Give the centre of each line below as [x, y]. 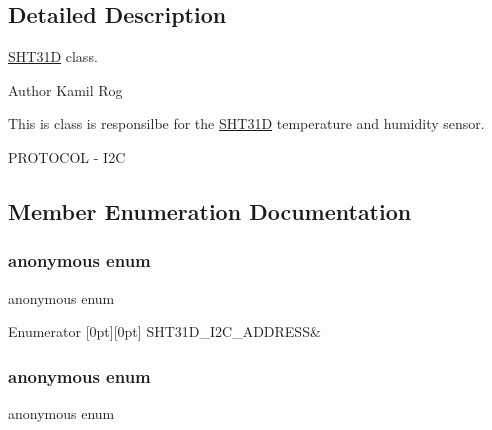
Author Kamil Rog [65, 89]
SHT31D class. [53, 56]
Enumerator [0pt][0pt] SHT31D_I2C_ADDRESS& [164, 331]
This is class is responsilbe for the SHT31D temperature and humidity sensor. [246, 123]
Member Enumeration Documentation [210, 210]
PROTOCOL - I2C [67, 156]
